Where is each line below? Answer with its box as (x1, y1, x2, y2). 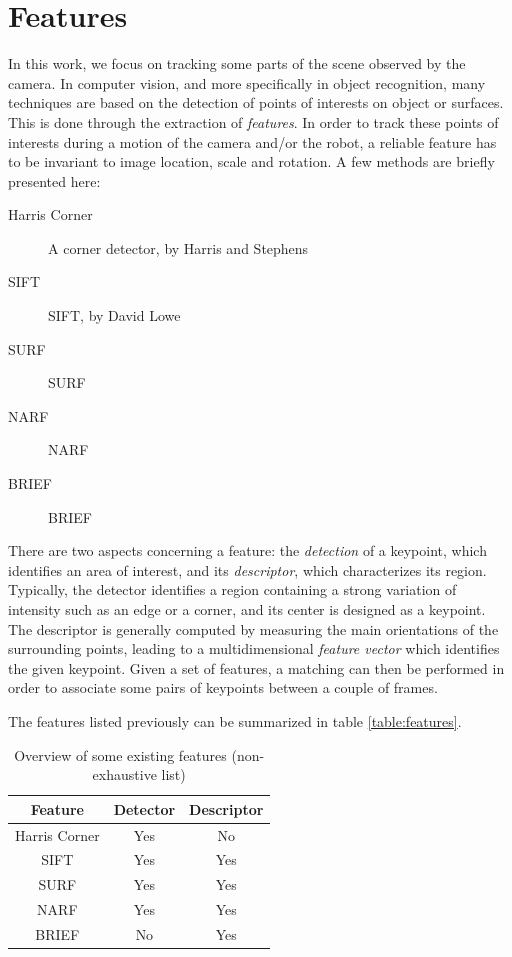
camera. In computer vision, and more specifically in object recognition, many (8, 72, 486, 93)
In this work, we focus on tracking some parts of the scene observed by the (8, 53, 466, 74)
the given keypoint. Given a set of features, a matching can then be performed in (8, 657, 505, 678)
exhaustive (92, 764, 157, 785)
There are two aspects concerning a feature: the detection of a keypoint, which (8, 540, 487, 561)
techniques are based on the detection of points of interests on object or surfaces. (8, 92, 504, 113)
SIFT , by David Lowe (48, 305, 181, 326)
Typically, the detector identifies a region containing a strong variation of (8, 579, 457, 600)
